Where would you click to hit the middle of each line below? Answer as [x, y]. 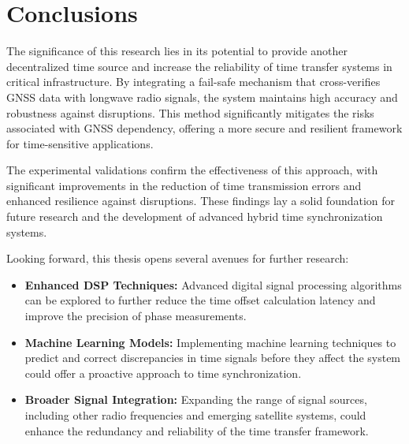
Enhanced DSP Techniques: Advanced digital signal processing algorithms [213, 284]
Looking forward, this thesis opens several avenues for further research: [178, 258]
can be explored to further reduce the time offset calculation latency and [200, 300]
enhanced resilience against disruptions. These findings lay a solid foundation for [201, 201]
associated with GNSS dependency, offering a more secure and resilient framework [204, 128]
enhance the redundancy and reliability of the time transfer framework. [197, 430]
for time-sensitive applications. [80, 143]
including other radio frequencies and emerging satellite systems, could [195, 415]
